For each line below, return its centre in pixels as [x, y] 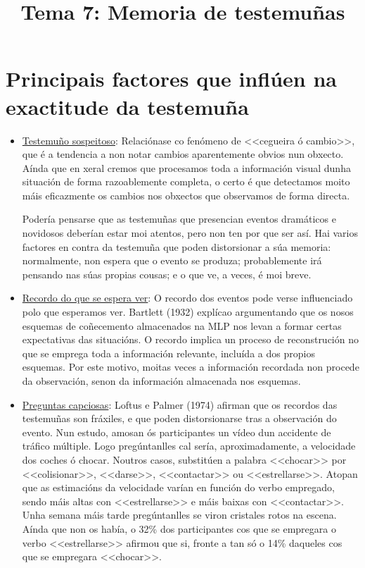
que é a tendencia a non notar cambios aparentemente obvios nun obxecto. [183, 154]
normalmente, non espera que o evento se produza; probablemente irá [172, 260]
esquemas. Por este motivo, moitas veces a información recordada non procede [191, 367]
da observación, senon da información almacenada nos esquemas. [161, 381]
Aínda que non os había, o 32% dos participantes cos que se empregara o [179, 528]
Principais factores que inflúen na [172, 79]
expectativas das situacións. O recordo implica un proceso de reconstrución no [190, 339]
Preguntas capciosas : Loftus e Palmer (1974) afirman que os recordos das [180, 404]
